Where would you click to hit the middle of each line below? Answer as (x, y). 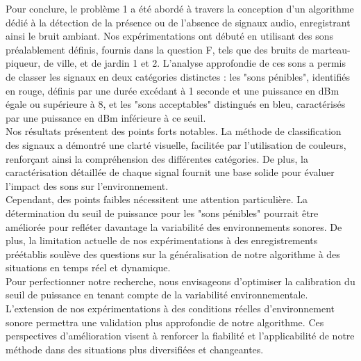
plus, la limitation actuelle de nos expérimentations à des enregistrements (162, 240)
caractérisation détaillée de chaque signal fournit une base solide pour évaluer (170, 172)
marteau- (331, 49)
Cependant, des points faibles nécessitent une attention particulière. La (157, 199)
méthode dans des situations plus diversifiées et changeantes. (135, 349)
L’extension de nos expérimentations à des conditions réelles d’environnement (170, 308)
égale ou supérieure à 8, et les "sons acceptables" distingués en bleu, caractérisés (176, 104)
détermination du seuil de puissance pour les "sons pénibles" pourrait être (162, 212)
